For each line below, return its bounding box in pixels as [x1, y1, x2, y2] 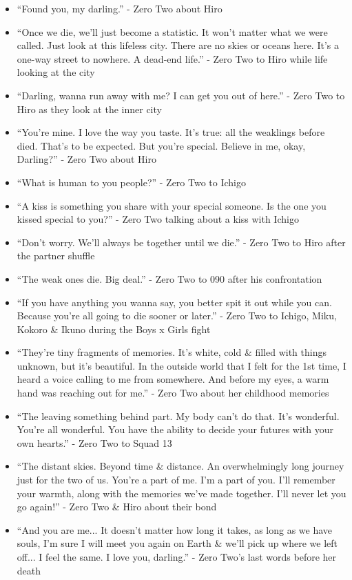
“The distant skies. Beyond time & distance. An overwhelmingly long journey [17, 459, 344, 473]
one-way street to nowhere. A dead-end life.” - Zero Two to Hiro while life [17, 51, 328, 66]
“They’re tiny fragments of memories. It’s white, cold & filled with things [17, 345, 327, 359]
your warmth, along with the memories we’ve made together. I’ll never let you [17, 486, 346, 500]
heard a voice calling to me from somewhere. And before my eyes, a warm [17, 372, 329, 386]
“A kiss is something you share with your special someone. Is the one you [17, 198, 327, 212]
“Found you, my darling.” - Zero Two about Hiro [17, 1, 222, 15]
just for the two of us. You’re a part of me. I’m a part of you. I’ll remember [17, 472, 335, 487]
